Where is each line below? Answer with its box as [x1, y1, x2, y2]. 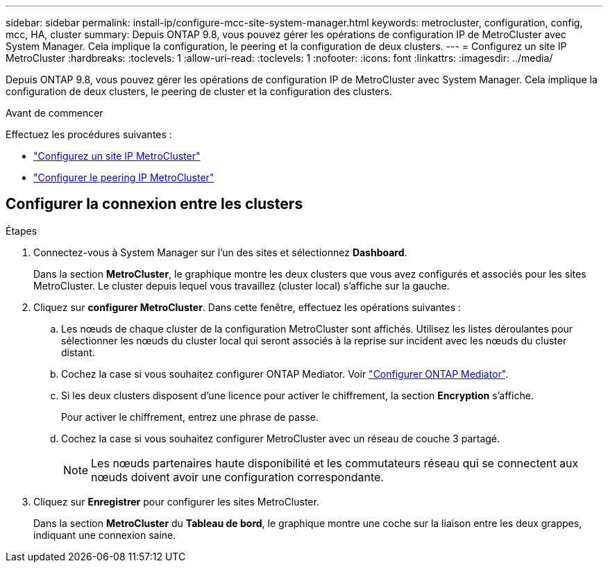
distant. [61, 346, 95, 358]
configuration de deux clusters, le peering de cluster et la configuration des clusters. [6, 85, 392, 97]
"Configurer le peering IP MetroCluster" [33, 172, 214, 183]
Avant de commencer [6, 107, 103, 119]
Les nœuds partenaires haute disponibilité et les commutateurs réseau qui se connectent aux [91, 456, 579, 470]
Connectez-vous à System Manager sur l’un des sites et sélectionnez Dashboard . [33, 246, 407, 258]
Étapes [6, 224, 37, 237]
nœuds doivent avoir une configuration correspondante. [91, 469, 384, 484]
